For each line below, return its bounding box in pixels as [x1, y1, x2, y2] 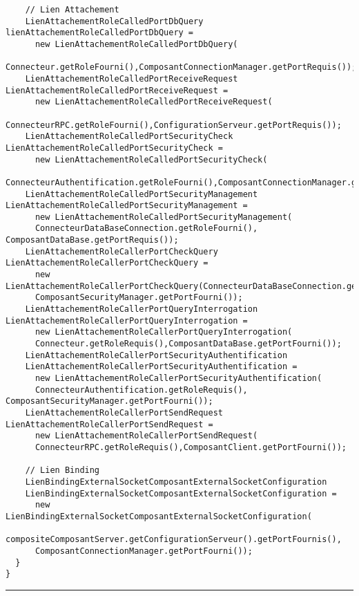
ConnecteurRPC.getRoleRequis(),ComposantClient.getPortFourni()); [35, 442, 347, 452]
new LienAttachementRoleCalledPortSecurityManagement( [35, 212, 293, 222]
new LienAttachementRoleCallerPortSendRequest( [35, 431, 258, 441]
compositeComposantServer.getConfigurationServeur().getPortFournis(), [6, 534, 342, 545]
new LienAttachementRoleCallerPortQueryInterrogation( [35, 327, 293, 337]
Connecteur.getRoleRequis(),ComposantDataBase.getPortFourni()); [35, 339, 342, 349]
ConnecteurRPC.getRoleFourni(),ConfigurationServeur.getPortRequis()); [6, 120, 342, 130]
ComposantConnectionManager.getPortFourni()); [35, 546, 253, 556]
